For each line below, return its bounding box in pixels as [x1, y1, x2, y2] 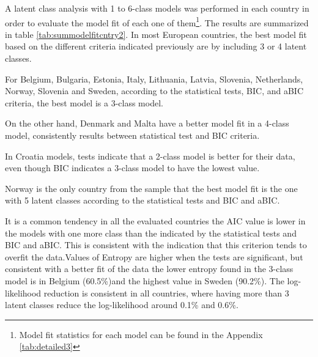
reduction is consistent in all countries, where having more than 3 [43, 286, 289, 299]
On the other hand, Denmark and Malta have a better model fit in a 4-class [5, 117, 289, 130]
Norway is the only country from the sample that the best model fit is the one [5, 182, 298, 194]
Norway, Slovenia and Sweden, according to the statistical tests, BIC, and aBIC [5, 84, 304, 97]
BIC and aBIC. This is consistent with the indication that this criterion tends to [5, 238, 307, 251]
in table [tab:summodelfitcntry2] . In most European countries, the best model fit [5, 28, 307, 40]
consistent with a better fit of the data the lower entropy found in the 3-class [5, 262, 294, 275]
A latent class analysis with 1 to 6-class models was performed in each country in [5, 2, 309, 14]
